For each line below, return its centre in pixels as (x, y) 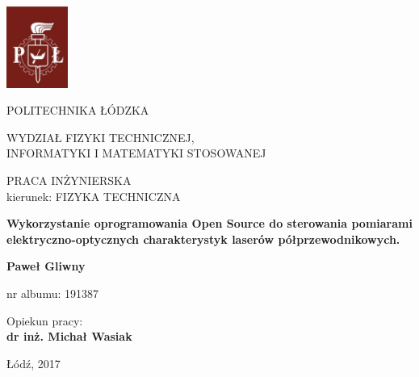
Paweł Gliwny (46, 266)
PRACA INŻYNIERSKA (69, 180)
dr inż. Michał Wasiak (69, 336)
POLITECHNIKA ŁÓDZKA (78, 110)
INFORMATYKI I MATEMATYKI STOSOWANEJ (136, 153)
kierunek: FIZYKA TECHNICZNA (94, 196)
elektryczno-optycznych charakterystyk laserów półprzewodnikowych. (203, 239)
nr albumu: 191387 (53, 293)
